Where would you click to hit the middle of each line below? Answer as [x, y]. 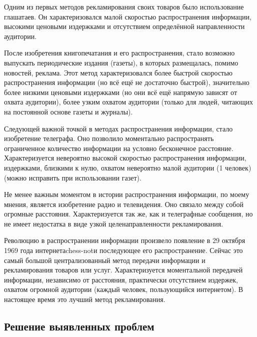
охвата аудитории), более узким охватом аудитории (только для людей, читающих [128, 102]
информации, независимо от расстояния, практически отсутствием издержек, [121, 279]
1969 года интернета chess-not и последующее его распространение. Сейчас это [123, 250]
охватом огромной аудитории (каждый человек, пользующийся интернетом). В [124, 289]
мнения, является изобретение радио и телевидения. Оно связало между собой [124, 204]
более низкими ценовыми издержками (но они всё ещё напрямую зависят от [121, 92]
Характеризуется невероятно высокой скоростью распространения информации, [125, 158]
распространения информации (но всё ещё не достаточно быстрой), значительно [127, 82]
